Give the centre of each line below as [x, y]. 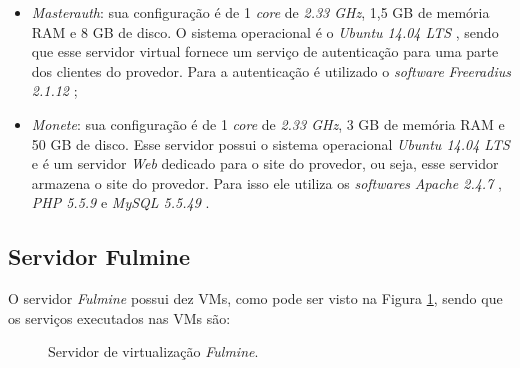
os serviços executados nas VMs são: [119, 317]
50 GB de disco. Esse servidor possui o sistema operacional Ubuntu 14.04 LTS [270, 143]
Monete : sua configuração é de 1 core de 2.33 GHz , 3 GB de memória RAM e [268, 123]
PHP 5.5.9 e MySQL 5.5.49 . [120, 202]
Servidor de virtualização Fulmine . [153, 351]
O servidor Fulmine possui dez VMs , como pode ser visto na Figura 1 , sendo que [255, 298]
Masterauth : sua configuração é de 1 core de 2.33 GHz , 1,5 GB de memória [260, 12]
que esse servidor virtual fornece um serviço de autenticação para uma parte [265, 51]
